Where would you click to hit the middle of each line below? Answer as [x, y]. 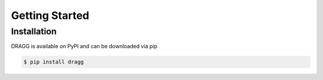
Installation [34, 31]
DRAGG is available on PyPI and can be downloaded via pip [84, 46]
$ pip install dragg [54, 62]
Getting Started [50, 15]
